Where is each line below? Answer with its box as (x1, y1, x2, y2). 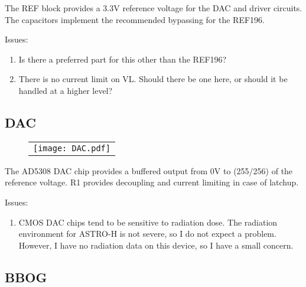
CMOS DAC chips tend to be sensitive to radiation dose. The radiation (18, 216, 278, 228)
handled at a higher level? (18, 84, 113, 96)
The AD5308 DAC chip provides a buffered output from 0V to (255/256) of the (5, 164, 293, 177)
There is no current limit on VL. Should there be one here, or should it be (18, 73, 288, 85)
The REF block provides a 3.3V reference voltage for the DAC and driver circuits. (5, 2, 302, 14)
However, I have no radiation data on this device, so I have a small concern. (18, 239, 294, 251)
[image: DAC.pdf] (33, 143, 110, 153)
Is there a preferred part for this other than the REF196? (18, 53, 227, 65)
